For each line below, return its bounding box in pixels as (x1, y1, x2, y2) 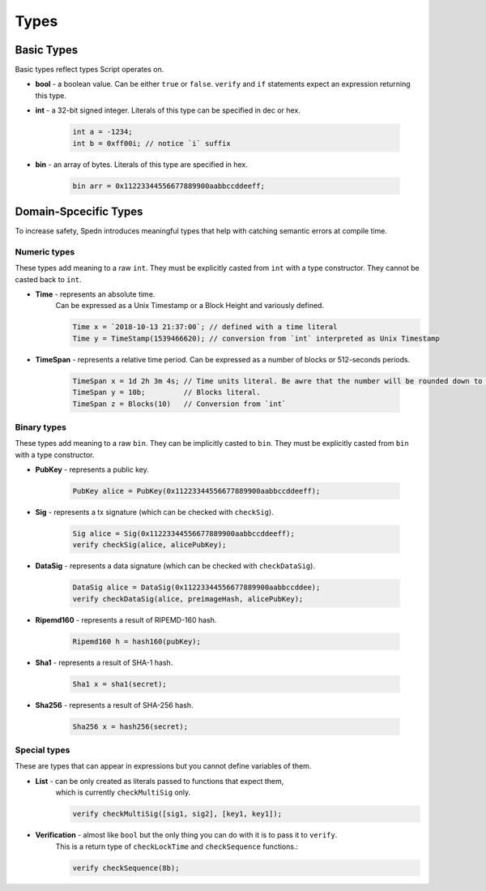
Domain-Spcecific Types (15, 204, 143, 218)
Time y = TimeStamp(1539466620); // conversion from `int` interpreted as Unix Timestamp (72, 333, 441, 343)
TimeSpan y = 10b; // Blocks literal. (72, 388, 261, 397)
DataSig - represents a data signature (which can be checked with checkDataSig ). (35, 561, 316, 571)
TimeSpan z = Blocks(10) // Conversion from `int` (72, 399, 287, 409)
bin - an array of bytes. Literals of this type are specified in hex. (35, 159, 249, 169)
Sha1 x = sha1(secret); (72, 679, 168, 688)
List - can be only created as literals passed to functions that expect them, (35, 776, 284, 786)
